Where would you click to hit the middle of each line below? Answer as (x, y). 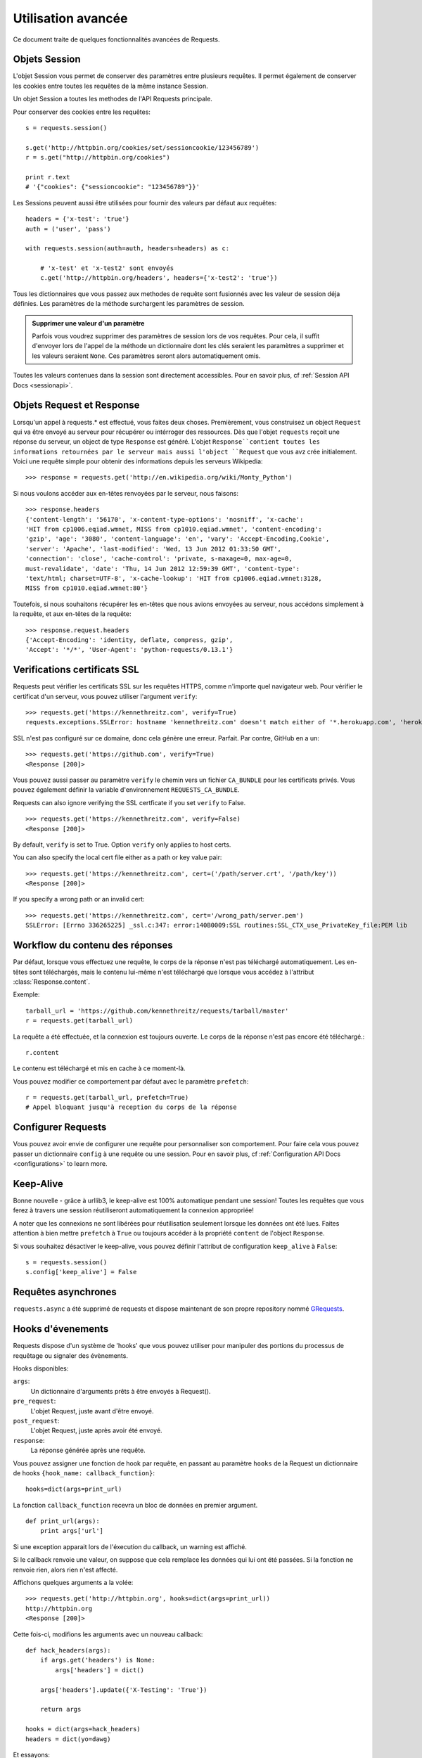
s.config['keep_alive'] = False (81, 1272)
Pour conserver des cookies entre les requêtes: (82, 112)
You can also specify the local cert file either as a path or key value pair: (117, 857)
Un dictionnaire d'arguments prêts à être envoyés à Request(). (121, 1391)
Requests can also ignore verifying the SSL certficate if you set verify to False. (129, 802)
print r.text (48, 177)
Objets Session (47, 59)
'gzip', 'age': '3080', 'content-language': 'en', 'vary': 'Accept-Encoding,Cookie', (178, 539)
